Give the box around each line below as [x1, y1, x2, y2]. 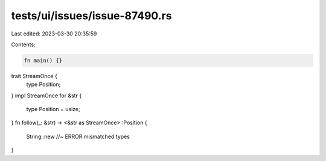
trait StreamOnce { [11, 72, 57, 79]
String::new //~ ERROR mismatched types [26, 133, 130, 140]
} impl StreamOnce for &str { [11, 92, 82, 99]
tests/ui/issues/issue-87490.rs [11, 9, 172, 22]
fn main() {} [24, 57, 63, 64]
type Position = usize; [26, 106, 81, 113]
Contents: [11, 41, 36, 48]
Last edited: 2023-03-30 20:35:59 [11, 30, 97, 37]
